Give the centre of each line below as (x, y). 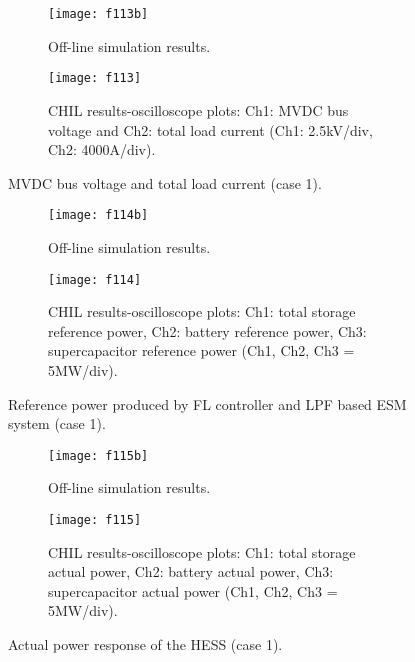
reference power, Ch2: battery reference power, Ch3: (207, 330)
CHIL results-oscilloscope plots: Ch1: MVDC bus (198, 109)
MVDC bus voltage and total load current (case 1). (165, 182)
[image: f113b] (98, 14)
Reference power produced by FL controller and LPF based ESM (207, 403)
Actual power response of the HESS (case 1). (145, 644)
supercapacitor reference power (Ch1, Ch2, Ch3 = (201, 350)
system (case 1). (57, 423)
